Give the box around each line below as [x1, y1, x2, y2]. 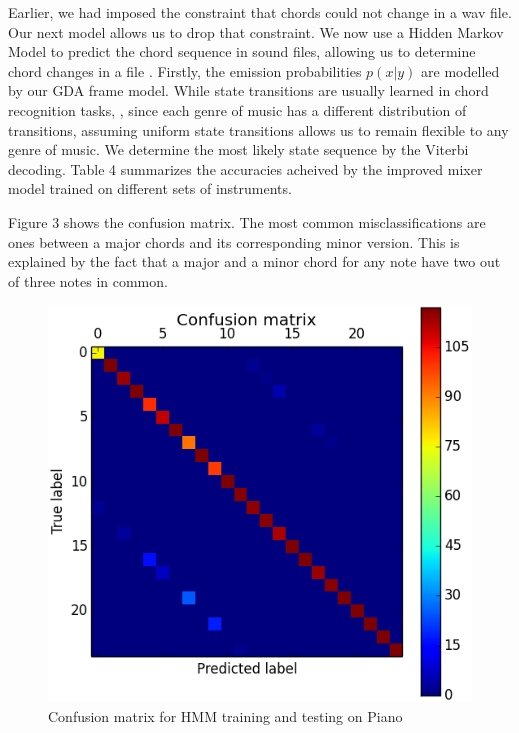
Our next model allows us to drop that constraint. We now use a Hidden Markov [8, 21, 504, 42]
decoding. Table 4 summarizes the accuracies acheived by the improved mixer [8, 158, 483, 179]
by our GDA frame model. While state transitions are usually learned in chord [8, 80, 489, 101]
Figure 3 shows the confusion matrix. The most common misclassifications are [8, 211, 486, 232]
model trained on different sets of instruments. [8, 178, 292, 199]
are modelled [421, 60, 500, 81]
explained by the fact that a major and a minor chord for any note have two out [8, 251, 501, 272]
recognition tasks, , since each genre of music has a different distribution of [8, 99, 467, 120]
